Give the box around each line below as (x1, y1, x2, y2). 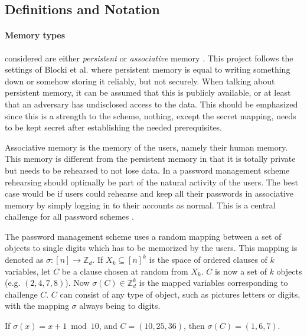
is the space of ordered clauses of (149, 253, 267, 266)
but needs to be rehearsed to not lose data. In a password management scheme (5, 164, 290, 176)
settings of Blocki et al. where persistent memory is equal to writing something (5, 63, 290, 76)
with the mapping (5, 299, 69, 312)
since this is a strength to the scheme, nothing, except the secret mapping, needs (5, 109, 296, 122)
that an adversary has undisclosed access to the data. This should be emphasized (5, 97, 298, 110)
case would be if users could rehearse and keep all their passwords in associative (5, 187, 293, 200)
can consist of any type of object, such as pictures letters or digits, (60, 288, 301, 300)
